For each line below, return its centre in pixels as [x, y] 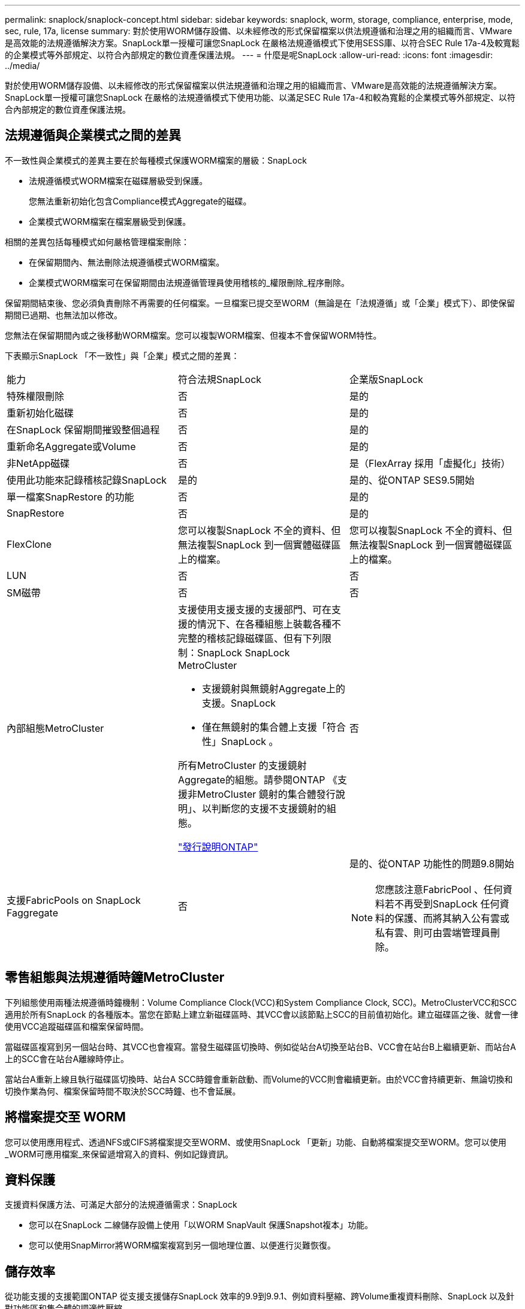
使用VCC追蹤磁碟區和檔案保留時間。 [77, 1026]
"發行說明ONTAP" [218, 847]
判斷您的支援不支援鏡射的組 [274, 808]
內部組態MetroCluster [55, 728]
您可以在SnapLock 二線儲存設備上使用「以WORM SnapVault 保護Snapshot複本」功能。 [201, 1225]
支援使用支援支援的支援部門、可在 [254, 609]
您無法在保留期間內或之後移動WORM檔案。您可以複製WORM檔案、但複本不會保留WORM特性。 [193, 335]
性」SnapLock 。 [240, 741]
